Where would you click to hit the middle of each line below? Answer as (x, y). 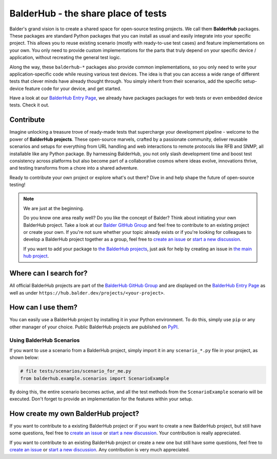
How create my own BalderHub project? (74, 414)
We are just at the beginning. (54, 208)
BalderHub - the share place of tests (88, 13)
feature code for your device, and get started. (73, 88)
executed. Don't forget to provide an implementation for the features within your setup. (101, 399)
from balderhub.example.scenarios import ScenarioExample (95, 378)
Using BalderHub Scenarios (45, 340)
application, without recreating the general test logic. (65, 58)
